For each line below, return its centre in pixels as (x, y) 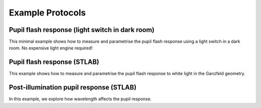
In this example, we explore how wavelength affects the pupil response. (80, 99)
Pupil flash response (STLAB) (54, 62)
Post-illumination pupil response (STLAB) (73, 87)
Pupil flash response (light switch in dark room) (82, 30)
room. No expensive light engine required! (51, 48)
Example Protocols (47, 13)
